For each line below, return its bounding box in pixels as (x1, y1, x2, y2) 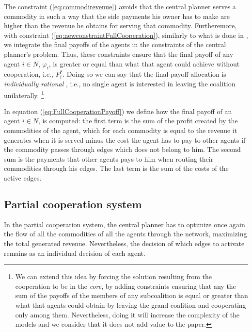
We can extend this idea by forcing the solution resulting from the (15, 271, 212, 282)
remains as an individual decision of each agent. (4, 248, 145, 258)
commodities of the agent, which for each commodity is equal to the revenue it (4, 125, 237, 135)
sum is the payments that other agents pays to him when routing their (4, 153, 214, 164)
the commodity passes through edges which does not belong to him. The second (4, 144, 241, 154)
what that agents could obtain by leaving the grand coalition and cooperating (15, 299, 246, 310)
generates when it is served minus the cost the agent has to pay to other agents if (4, 134, 246, 145)
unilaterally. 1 (4, 88, 44, 100)
